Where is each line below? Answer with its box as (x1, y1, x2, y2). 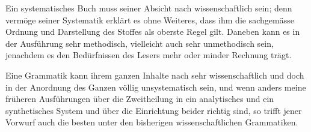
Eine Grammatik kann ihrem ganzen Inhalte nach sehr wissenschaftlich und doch (5, 68, 304, 81)
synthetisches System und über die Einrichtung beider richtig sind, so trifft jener (5, 104, 302, 116)
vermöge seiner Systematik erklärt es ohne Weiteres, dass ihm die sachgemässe (5, 13, 294, 26)
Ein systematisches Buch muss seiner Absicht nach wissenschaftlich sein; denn (5, 2, 292, 14)
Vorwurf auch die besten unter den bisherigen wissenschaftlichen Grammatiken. (5, 116, 298, 128)
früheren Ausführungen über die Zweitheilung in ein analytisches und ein (5, 92, 274, 105)
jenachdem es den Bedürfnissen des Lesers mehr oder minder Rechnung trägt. (5, 49, 292, 61)
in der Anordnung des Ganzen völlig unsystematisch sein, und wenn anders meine (5, 80, 306, 93)
